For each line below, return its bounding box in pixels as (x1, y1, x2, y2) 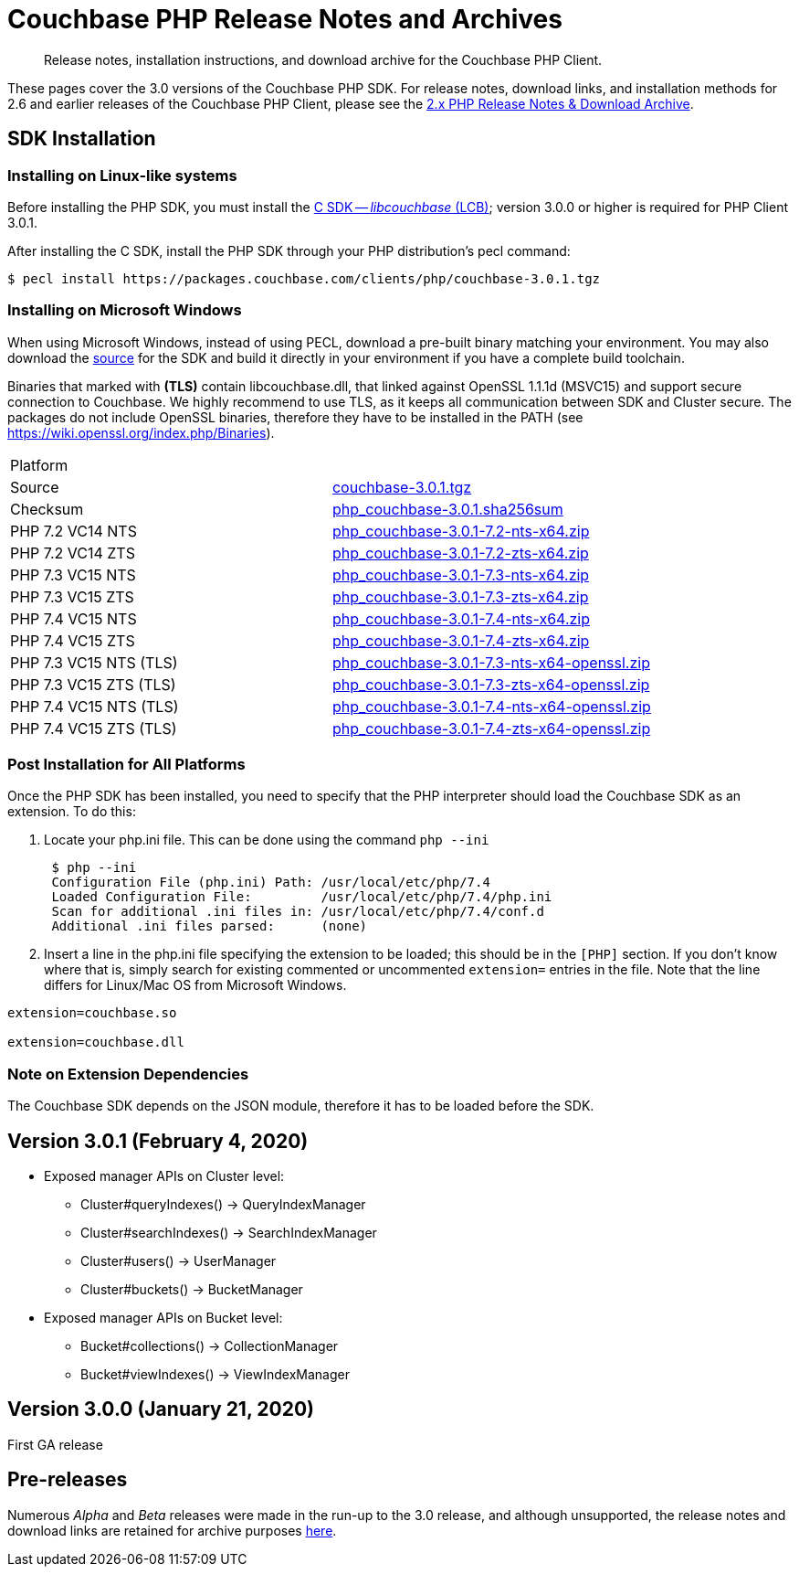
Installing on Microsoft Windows (7, 301, 242, 320)
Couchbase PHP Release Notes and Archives (7, 4, 562, 35)
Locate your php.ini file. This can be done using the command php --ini (44, 832, 489, 848)
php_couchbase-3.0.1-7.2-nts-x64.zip (331, 521, 590, 540)
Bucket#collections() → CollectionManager (80, 1338, 339, 1355)
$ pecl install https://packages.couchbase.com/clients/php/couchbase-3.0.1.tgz (7, 271, 601, 286)
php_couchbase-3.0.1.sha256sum (331, 499, 563, 518)
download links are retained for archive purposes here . (7, 1522, 337, 1538)
